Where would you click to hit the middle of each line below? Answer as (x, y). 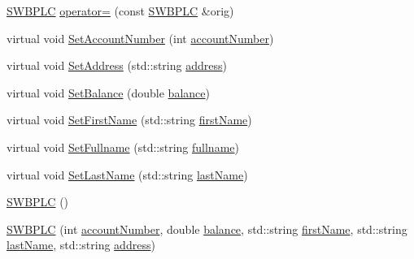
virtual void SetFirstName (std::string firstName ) (129, 120)
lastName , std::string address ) (81, 245)
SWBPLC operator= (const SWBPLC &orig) (120, 11)
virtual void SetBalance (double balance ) (108, 92)
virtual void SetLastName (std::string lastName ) (127, 174)
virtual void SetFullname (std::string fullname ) (123, 147)
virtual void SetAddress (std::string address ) (117, 65)
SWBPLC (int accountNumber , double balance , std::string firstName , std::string (207, 229)
